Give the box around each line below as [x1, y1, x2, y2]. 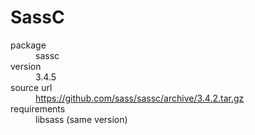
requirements [10, 102, 66, 115]
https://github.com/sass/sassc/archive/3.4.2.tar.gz [35, 92, 245, 104]
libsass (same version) [35, 113, 128, 125]
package [10, 39, 47, 51]
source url [10, 81, 53, 93]
